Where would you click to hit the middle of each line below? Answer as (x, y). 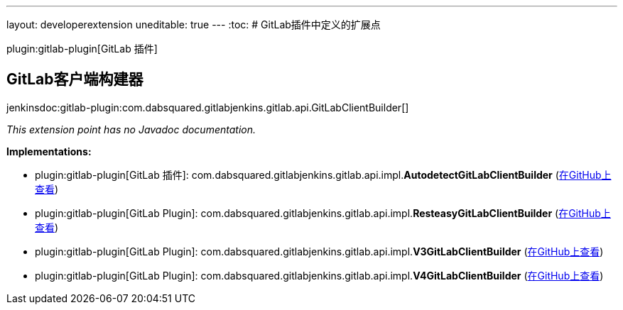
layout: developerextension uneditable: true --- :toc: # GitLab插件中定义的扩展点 (194, 24)
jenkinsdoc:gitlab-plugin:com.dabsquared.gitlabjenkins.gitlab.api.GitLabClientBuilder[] (208, 107)
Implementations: (49, 151)
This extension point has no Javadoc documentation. (131, 129)
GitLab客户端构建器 (75, 79)
